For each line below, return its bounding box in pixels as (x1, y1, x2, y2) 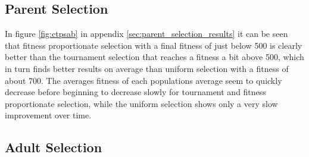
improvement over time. (5, 109, 92, 121)
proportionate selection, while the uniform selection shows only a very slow (5, 97, 278, 109)
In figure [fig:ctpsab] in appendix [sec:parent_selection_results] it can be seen (5, 27, 288, 40)
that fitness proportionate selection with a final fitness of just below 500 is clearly (5, 39, 302, 51)
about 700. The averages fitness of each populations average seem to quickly (5, 74, 282, 86)
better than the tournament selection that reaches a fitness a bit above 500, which (5, 51, 304, 63)
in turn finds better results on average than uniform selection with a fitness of (5, 62, 289, 74)
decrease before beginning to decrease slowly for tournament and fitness (5, 86, 266, 98)
